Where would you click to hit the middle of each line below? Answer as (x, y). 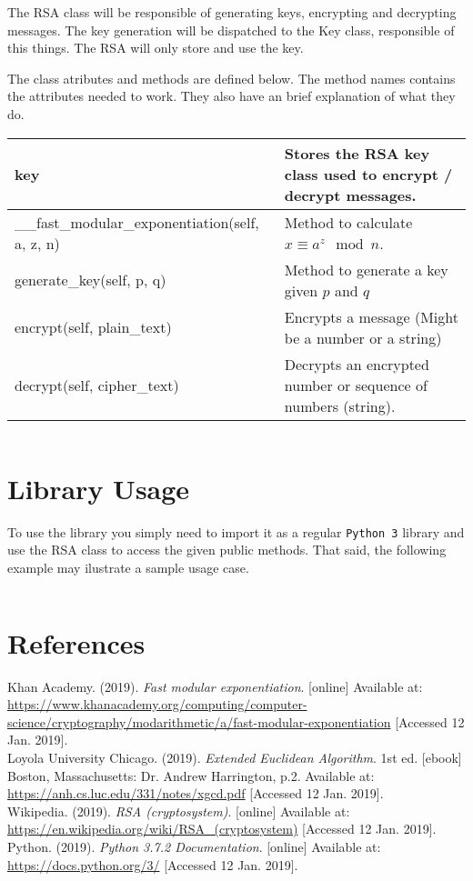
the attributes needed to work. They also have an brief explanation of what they (231, 96)
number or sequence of (356, 385)
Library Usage (99, 488)
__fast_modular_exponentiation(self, (137, 222)
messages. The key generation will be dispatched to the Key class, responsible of (231, 30)
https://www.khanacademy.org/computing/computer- (157, 704)
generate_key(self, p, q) (91, 280)
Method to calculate (348, 222)
